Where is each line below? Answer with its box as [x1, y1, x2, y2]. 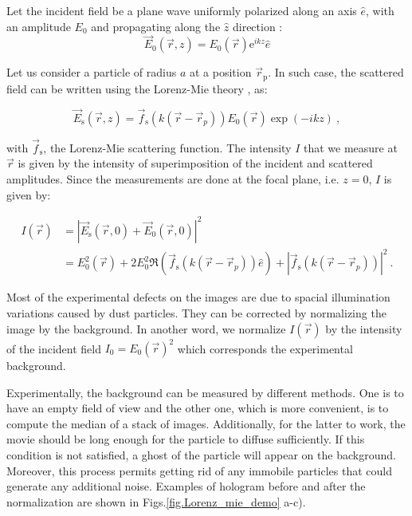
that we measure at [303, 139, 398, 156]
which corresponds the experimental [177, 340, 353, 356]
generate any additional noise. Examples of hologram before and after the [6, 478, 366, 494]
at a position [190, 64, 252, 81]
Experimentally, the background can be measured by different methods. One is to [6, 384, 404, 400]
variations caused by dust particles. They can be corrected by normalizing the [6, 304, 386, 321]
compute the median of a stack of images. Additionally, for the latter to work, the [6, 415, 406, 431]
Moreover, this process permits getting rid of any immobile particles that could [6, 462, 393, 479]
